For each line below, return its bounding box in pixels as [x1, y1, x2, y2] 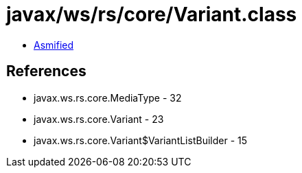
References [6, 62, 86, 80]
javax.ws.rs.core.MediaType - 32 [34, 91, 182, 104]
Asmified [34, 38, 74, 51]
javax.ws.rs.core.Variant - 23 [34, 113, 164, 125]
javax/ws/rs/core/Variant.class [6, 3, 297, 26]
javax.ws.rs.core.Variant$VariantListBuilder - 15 [34, 134, 248, 146]
